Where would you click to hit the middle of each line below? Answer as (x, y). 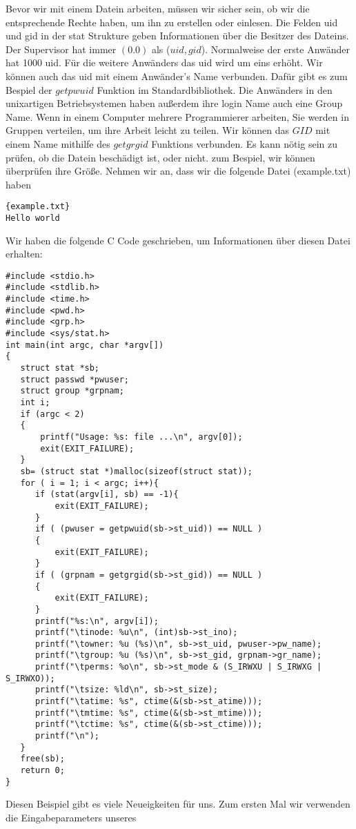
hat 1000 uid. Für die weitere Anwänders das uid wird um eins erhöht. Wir (164, 62)
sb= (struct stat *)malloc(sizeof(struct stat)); (136, 471)
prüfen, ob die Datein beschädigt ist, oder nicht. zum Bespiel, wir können (160, 157)
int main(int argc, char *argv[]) (85, 345)
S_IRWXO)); (30, 678)
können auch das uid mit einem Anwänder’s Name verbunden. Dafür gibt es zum (177, 76)
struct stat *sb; (60, 368)
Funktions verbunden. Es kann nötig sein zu (244, 143)
